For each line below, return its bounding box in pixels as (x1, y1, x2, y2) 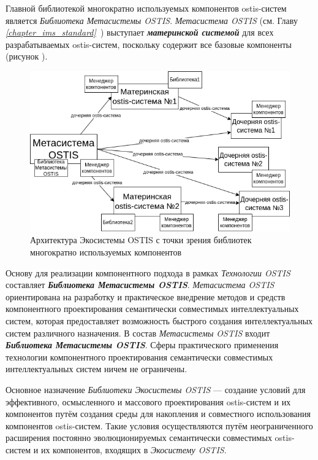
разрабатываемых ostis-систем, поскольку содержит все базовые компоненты (6, 37, 292, 50)
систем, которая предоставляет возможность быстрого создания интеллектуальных (6, 314, 313, 327)
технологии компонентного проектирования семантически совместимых (6, 350, 273, 363)
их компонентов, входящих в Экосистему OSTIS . (40, 443, 227, 456)
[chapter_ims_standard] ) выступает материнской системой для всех (6, 26, 274, 39)
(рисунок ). (6, 50, 48, 63)
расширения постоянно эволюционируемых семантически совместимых (6, 431, 272, 444)
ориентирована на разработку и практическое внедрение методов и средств (6, 290, 286, 303)
